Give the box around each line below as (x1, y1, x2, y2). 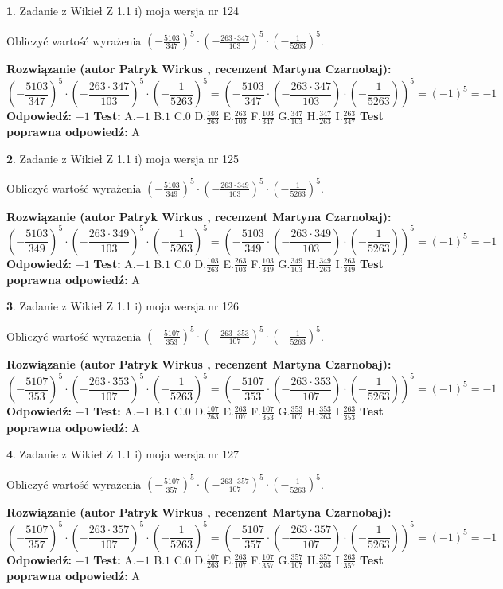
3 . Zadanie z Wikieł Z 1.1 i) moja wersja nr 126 (6, 298, 240, 314)
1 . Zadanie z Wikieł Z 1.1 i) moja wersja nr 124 (6, 2, 240, 18)
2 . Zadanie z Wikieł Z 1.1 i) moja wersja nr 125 (6, 150, 240, 166)
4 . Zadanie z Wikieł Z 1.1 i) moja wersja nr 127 (6, 446, 240, 462)
